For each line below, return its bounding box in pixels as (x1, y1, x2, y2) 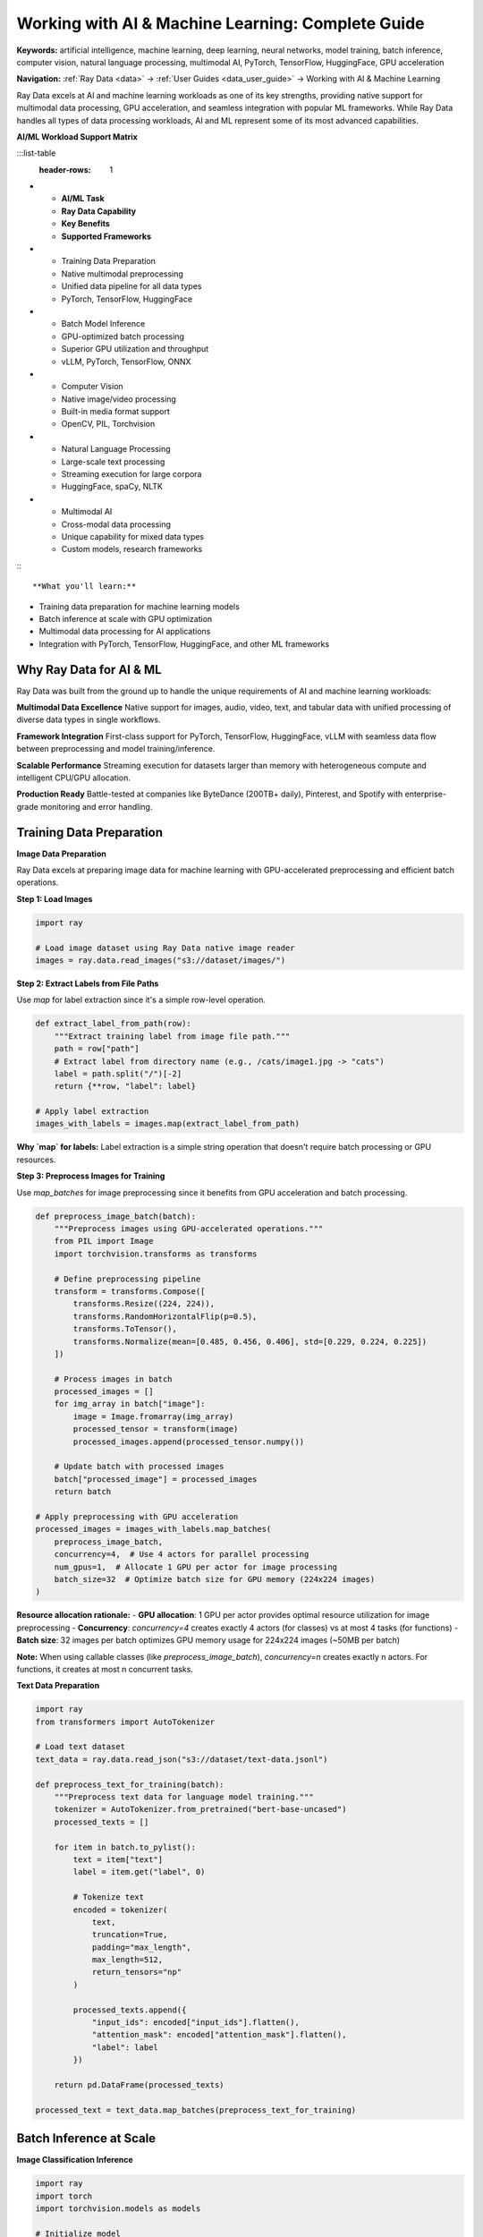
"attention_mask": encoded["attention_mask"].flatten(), (91, 2029, 347, 2040)
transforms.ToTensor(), (72, 1324, 178, 1334)
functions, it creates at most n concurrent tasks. (16, 1663, 194, 1674)
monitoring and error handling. (40, 801, 153, 812)
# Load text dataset (35, 1741, 125, 1752)
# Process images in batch (54, 1374, 174, 1384)
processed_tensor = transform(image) (72, 1424, 239, 1434)
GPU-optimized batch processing (61, 331, 185, 342)
